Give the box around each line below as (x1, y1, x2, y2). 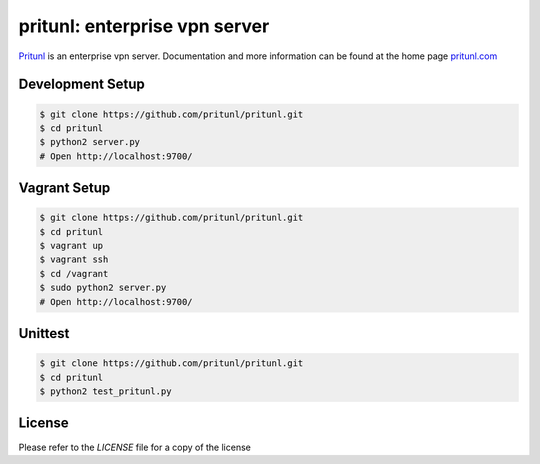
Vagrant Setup (18, 180, 111, 197)
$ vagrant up (39, 240, 104, 252)
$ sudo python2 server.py (39, 282, 167, 294)
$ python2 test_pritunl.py (39, 386, 172, 397)
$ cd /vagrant (39, 268, 109, 279)
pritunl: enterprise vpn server (18, 15, 270, 37)
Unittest (18, 325, 70, 342)
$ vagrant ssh (39, 254, 109, 265)
